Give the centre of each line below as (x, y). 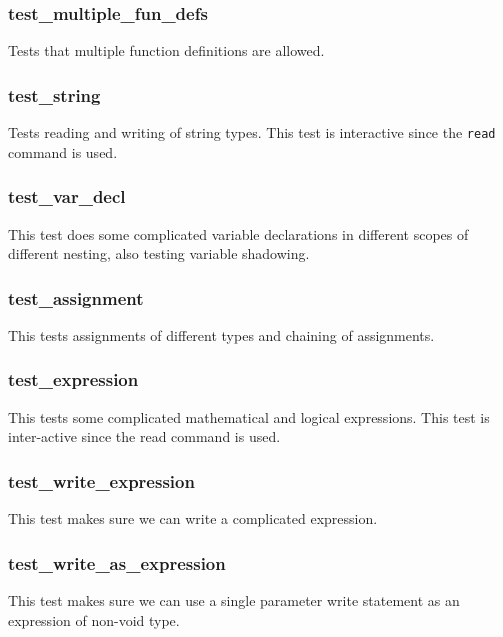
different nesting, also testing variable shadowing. (159, 253)
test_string (54, 94)
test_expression (73, 379)
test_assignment (76, 297)
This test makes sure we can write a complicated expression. (193, 518)
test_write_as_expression (117, 562)
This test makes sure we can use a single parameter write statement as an (234, 599)
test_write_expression (101, 480)
